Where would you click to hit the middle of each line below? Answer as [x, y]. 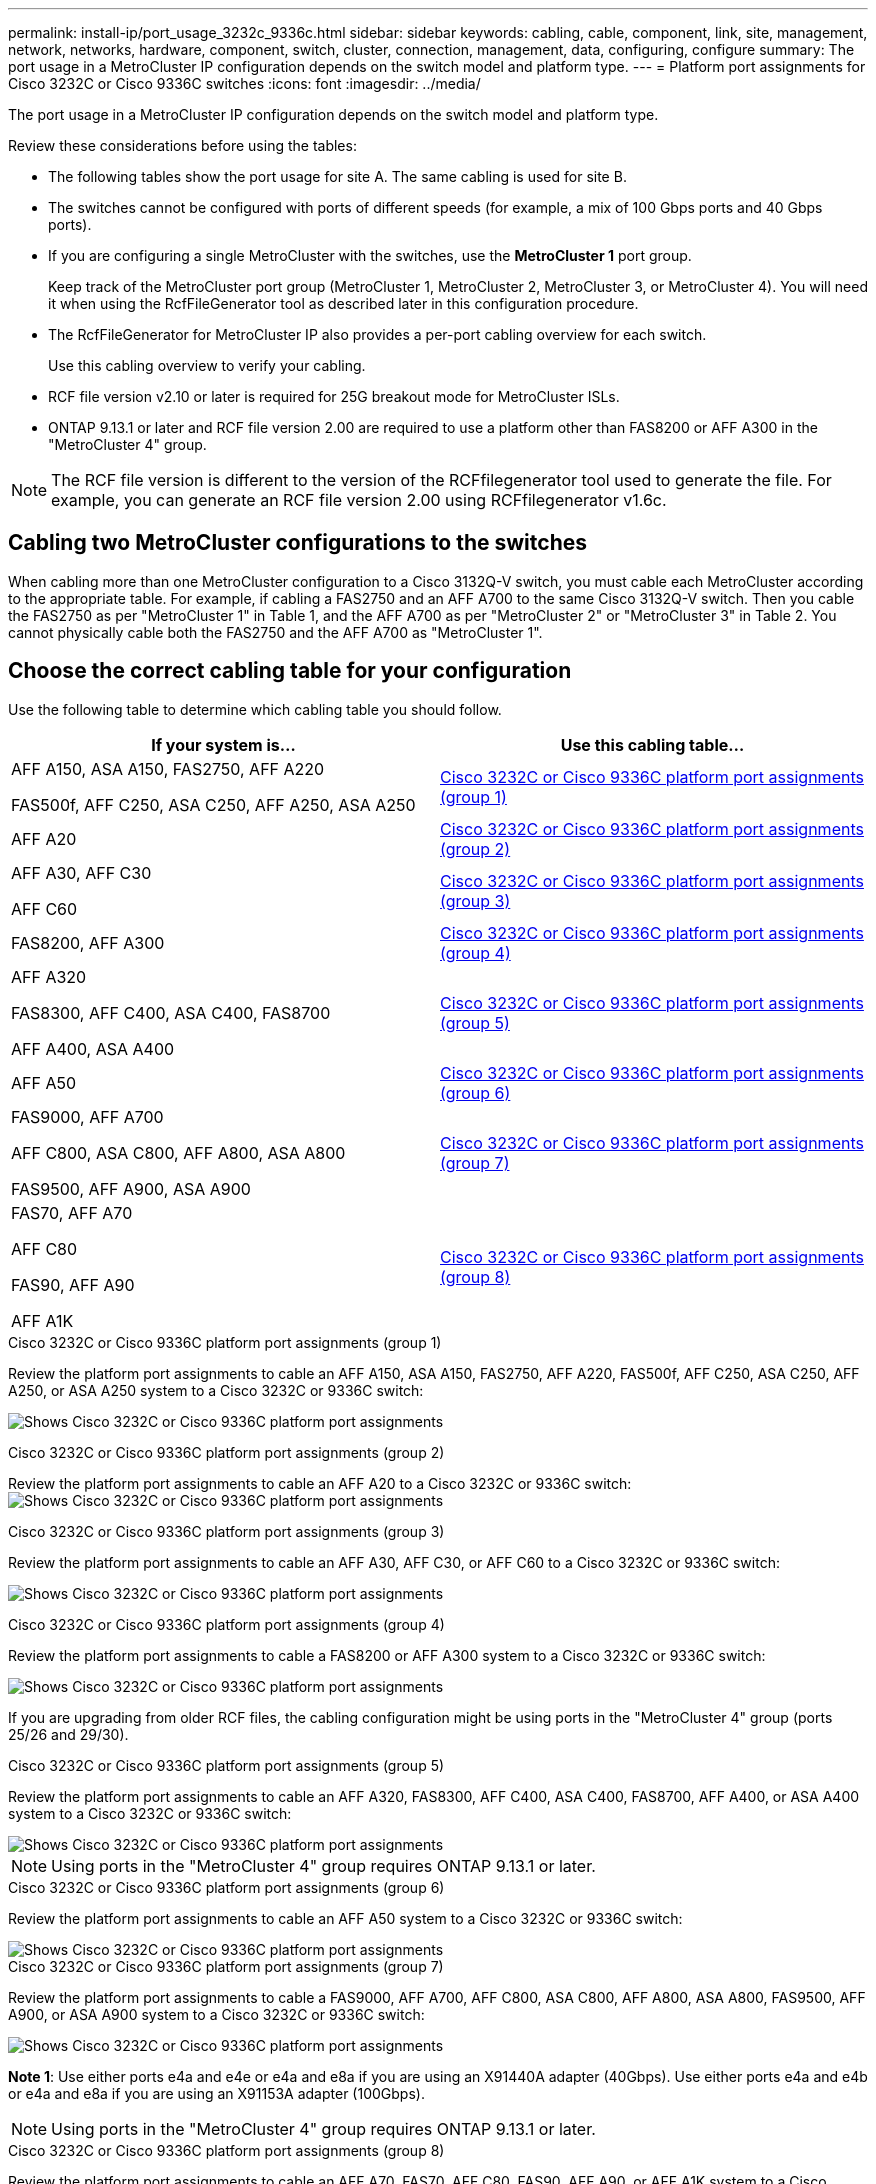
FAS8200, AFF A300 [88, 942]
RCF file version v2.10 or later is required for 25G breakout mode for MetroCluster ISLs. [334, 396]
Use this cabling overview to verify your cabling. [207, 365]
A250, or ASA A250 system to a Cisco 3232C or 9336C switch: [216, 1390]
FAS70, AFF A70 [72, 1212]
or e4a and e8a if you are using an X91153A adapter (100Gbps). [216, 2093]
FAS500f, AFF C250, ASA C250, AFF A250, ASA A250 [213, 804]
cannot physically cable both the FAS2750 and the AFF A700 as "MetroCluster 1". [275, 632]
